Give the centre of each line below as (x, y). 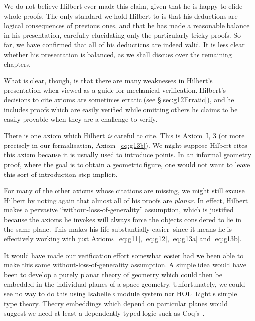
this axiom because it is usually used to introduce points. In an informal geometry (128, 155)
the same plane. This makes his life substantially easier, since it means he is (118, 229)
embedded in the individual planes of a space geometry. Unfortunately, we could (125, 284)
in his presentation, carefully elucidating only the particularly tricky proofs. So (122, 35)
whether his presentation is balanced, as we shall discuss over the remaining (118, 54)
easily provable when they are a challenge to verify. (81, 119)
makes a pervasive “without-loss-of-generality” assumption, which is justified (119, 210)
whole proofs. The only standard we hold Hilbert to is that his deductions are (121, 15)
